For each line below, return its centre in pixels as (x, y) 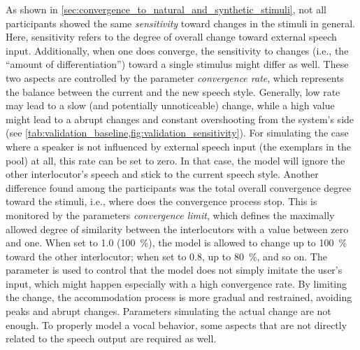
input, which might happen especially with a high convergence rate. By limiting (177, 283)
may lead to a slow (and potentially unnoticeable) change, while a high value (170, 105)
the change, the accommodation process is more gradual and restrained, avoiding (179, 297)
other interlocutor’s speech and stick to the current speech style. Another (162, 174)
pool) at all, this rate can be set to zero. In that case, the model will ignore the (175, 160)
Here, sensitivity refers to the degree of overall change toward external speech (171, 37)
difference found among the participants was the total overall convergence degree (179, 187)
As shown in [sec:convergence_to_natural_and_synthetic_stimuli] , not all (166, 9)
